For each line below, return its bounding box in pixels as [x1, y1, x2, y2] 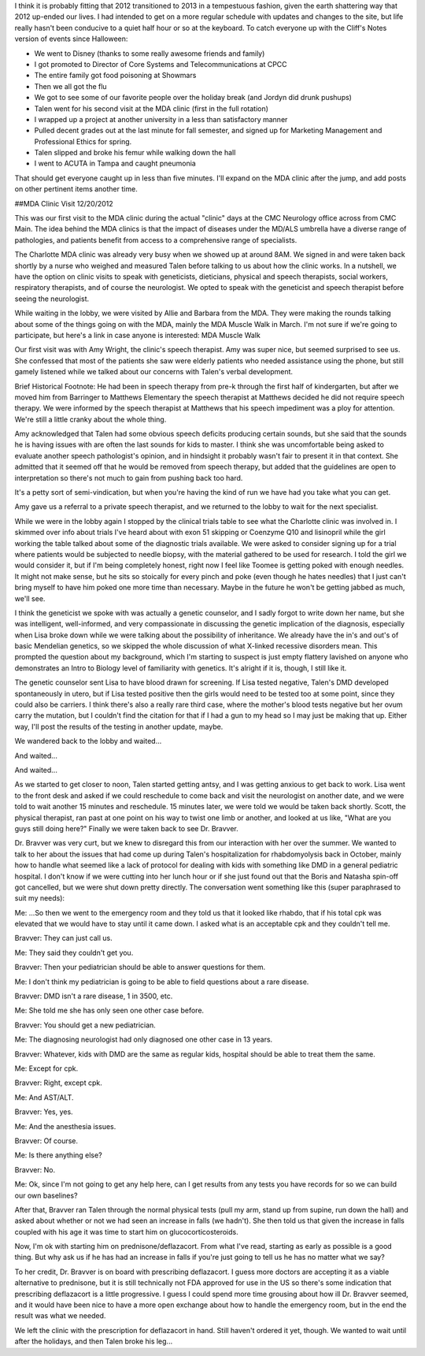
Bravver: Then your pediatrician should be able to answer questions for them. [14, 962, 266, 972]
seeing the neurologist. [14, 294, 90, 303]
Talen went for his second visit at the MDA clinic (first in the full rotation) [34, 103, 269, 113]
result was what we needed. [14, 1311, 106, 1321]
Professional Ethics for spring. [34, 136, 132, 146]
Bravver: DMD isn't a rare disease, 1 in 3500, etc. [14, 991, 173, 1001]
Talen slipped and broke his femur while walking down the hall [34, 148, 236, 158]
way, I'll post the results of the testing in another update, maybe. [14, 722, 224, 731]
